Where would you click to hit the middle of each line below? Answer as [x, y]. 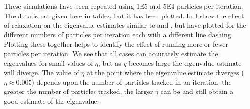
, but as [110, 63]
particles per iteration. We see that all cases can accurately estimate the [111, 53]
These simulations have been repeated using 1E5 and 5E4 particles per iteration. [124, 6]
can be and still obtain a [197, 91]
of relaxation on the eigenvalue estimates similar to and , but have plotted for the [125, 25]
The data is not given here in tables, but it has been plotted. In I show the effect [124, 15]
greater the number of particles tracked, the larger [78, 91]
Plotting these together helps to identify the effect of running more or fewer [116, 44]
